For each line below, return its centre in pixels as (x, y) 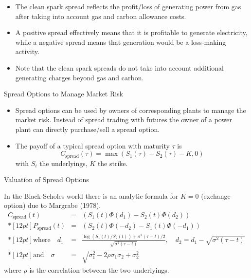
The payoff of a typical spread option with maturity (92, 145)
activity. (27, 51)
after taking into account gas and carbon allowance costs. (101, 16)
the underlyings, (63, 163)
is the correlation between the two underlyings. (99, 269)
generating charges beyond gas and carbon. (80, 77)
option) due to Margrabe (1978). (53, 205)
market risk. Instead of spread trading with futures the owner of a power (124, 120)
